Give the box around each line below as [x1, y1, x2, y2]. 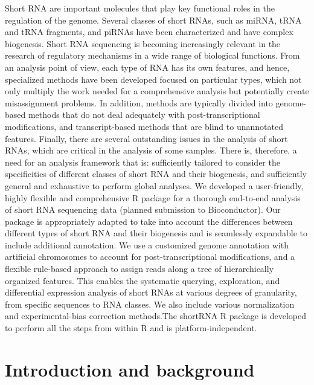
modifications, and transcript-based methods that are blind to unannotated [5, 120, 283, 132]
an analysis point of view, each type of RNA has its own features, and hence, [5, 60, 290, 73]
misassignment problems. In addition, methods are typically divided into [5, 96, 273, 109]
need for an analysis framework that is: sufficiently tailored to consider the [5, 155, 280, 168]
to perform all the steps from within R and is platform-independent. [5, 322, 257, 334]
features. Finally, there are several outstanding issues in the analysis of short [5, 132, 288, 144]
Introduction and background [5, 357, 255, 381]
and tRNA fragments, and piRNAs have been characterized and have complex [5, 25, 293, 38]
